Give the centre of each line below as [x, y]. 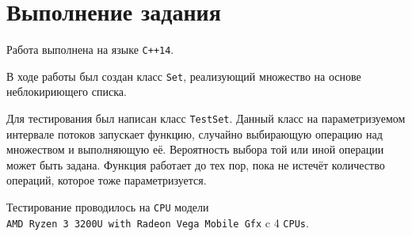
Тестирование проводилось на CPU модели [108, 207]
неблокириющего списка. [67, 91]
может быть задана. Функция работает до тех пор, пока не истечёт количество [196, 164]
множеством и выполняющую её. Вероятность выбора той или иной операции [195, 149]
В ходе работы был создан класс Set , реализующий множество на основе [184, 76]
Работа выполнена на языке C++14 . [90, 49]
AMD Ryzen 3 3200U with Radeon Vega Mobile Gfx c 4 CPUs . [158, 222]
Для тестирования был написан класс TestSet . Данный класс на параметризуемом [206, 118]
